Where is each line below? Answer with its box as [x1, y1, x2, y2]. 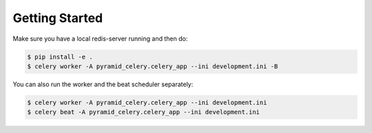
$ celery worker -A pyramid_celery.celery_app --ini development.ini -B [27, 62, 278, 70]
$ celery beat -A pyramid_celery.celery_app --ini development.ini [27, 108, 260, 116]
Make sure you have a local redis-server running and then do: [12, 34, 188, 43]
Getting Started [12, 10, 103, 25]
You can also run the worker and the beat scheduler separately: [12, 80, 194, 88]
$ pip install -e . [27, 52, 93, 61]
